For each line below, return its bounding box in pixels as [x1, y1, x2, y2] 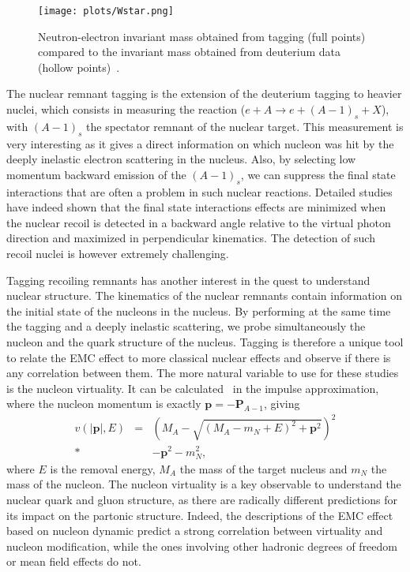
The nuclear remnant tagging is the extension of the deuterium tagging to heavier [6, 85, 402, 102]
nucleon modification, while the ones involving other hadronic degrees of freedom [6, 537, 397, 554]
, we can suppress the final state [240, 166, 396, 182]
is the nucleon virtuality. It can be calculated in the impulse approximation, [6, 379, 379, 396]
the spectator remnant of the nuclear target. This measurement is [86, 118, 404, 134]
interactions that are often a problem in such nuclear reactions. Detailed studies [6, 183, 393, 200]
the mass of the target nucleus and [179, 460, 348, 477]
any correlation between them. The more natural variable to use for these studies [6, 365, 399, 381]
